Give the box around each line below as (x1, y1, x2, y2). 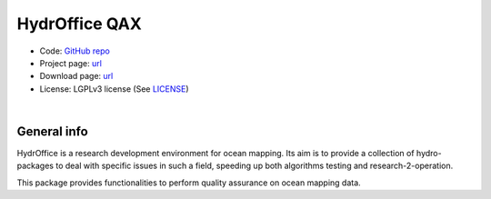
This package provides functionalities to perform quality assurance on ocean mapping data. (16, 177, 361, 188)
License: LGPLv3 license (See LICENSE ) (39, 83, 190, 95)
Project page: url (39, 57, 102, 68)
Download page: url (39, 71, 114, 82)
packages (16, 160, 55, 172)
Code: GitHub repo (39, 45, 111, 56)
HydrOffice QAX (16, 14, 143, 34)
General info (16, 124, 88, 139)
